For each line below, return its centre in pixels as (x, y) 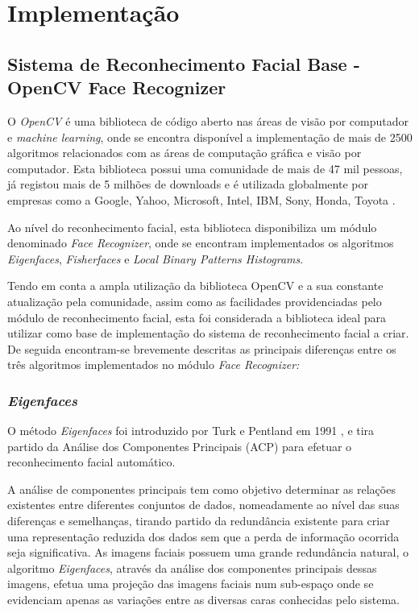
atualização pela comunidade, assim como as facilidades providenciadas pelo (195, 301)
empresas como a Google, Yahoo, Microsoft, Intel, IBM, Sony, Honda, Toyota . (201, 199)
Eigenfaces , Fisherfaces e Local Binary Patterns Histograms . (156, 258)
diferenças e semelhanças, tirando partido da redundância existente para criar (199, 521)
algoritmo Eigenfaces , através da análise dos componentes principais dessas (192, 567)
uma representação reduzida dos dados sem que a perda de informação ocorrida (203, 536)
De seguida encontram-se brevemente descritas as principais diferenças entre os (202, 348)
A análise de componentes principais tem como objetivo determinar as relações (201, 489)
